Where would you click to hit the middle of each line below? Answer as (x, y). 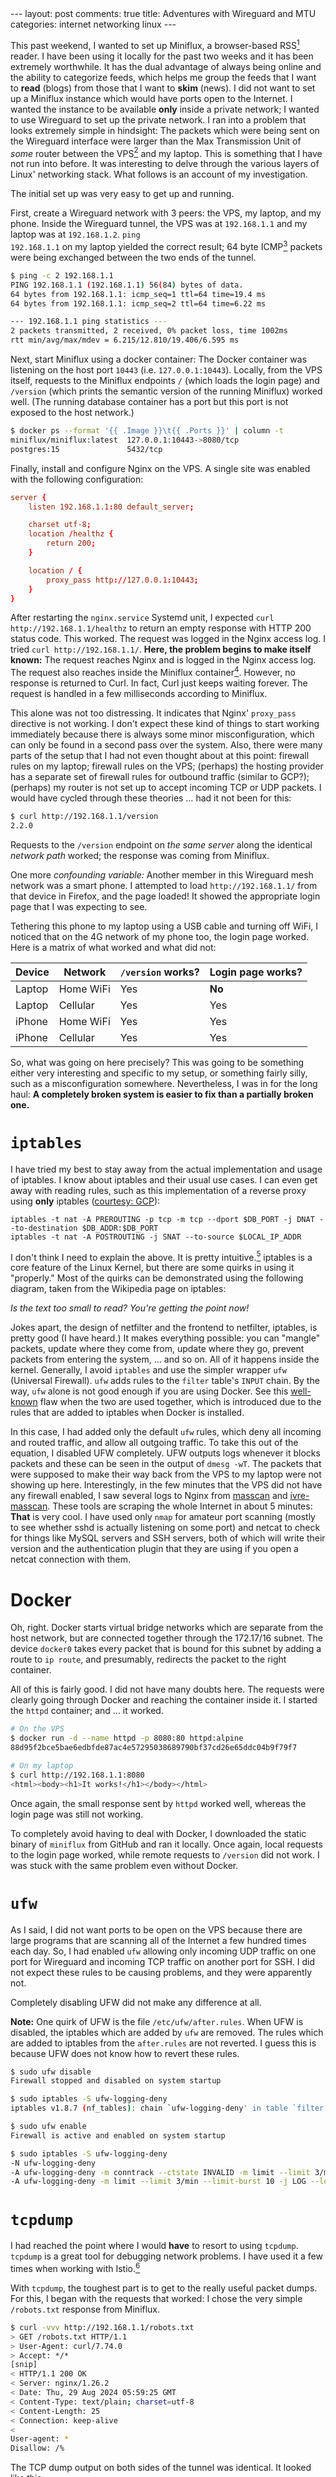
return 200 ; (71, 543)
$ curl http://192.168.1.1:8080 (77, 1775)
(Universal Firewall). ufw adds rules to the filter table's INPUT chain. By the (165, 1381)
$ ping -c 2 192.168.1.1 (62, 275)
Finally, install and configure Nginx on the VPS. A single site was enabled (160, 468)
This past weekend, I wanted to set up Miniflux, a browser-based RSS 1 (155, 44)
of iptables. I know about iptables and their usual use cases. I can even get (164, 1179)
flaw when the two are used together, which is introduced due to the (180, 1402)
